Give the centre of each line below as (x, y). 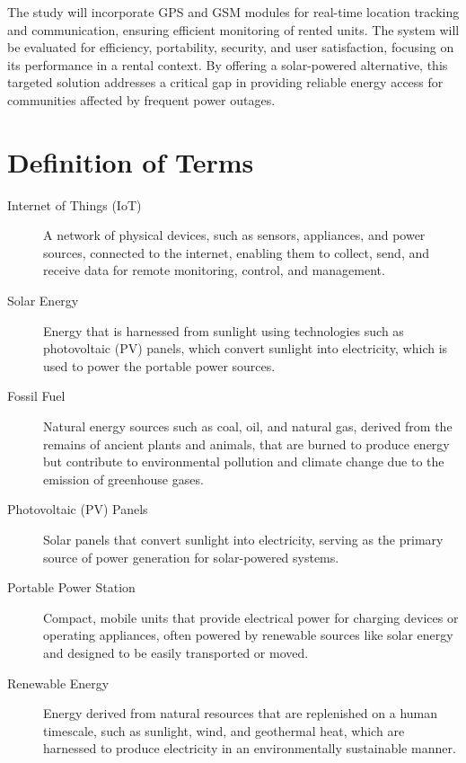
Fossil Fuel (36, 396)
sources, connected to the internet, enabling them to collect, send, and (237, 252)
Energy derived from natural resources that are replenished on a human (241, 713)
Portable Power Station (71, 587)
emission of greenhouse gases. (123, 479)
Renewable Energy (58, 683)
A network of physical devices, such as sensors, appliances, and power (234, 235)
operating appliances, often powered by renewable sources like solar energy (248, 635)
